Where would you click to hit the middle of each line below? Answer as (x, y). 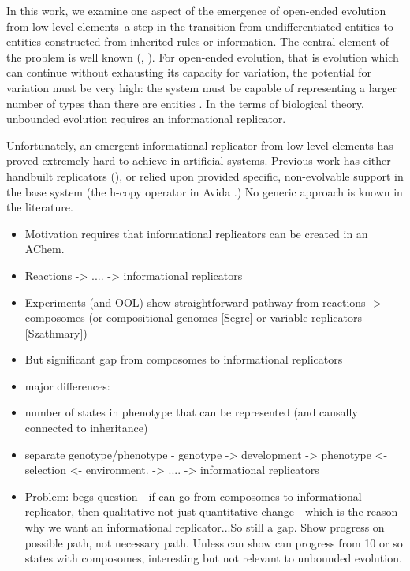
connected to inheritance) (86, 428)
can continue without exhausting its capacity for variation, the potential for (189, 72)
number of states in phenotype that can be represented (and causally (191, 412)
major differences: (67, 385)
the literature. (40, 207)
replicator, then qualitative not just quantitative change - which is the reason (211, 511)
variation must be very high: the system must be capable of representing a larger (201, 87)
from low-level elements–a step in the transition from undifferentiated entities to (200, 26)
